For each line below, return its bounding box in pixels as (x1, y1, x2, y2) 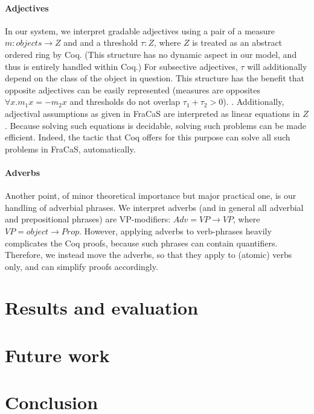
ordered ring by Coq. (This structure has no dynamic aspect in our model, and (5, 48, 297, 60)
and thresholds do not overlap (69, 95, 181, 108)
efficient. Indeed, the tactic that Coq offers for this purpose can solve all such (5, 131, 290, 143)
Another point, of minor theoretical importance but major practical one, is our (5, 189, 296, 202)
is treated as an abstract (192, 36, 283, 49)
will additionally (247, 60, 307, 72)
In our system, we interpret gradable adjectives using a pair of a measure (5, 24, 275, 37)
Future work (5, 342, 110, 367)
